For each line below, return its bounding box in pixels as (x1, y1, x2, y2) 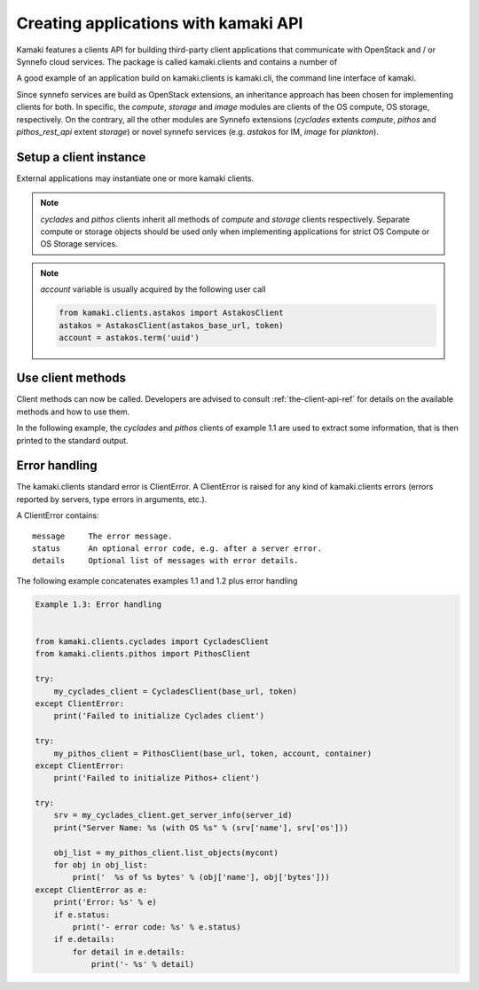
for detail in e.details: (72, 947, 185, 957)
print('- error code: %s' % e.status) (72, 922, 241, 931)
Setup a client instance (16, 149, 146, 164)
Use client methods (16, 371, 126, 386)
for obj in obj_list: (53, 860, 148, 870)
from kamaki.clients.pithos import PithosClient (35, 648, 251, 659)
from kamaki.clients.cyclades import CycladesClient (35, 636, 270, 647)
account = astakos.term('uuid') (59, 333, 200, 342)
